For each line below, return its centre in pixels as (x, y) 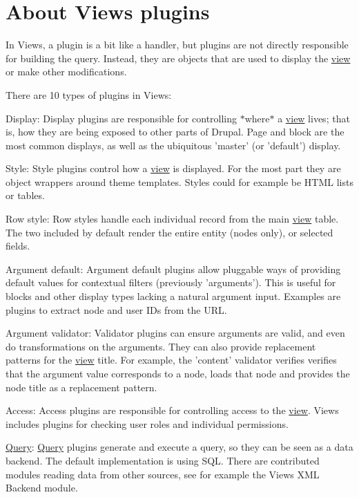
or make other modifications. (66, 72)
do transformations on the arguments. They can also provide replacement (161, 346)
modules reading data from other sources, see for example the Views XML (163, 474)
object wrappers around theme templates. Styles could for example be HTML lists (179, 181)
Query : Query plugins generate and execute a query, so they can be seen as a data (179, 447)
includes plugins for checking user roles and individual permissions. (147, 423)
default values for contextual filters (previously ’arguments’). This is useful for (171, 282)
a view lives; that (314, 118)
